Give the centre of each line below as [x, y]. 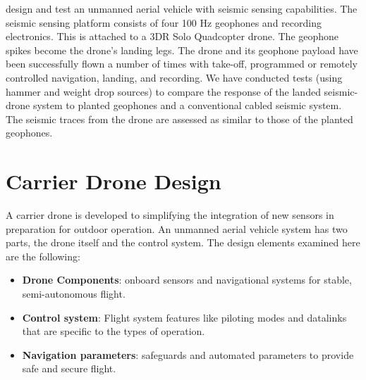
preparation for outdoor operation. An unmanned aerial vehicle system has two [177, 228]
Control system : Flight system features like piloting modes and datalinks [184, 317]
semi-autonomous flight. [74, 294]
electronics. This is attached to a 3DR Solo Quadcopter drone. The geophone [172, 36]
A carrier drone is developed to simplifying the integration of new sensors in [170, 215]
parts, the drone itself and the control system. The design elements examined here [183, 242]
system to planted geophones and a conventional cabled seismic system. [187, 105]
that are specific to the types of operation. [114, 331]
